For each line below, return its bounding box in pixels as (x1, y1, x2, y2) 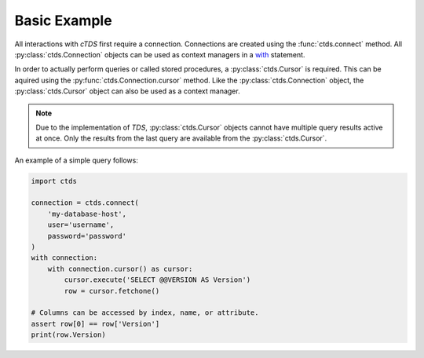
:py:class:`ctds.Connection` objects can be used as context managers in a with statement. (14, 49, 305, 59)
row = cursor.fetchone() (64, 287, 160, 295)
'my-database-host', (47, 209, 127, 218)
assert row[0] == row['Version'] (31, 319, 160, 328)
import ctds (31, 177, 78, 185)
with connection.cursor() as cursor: (47, 264, 193, 273)
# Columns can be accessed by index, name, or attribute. (31, 309, 259, 317)
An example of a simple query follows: (14, 155, 139, 165)
